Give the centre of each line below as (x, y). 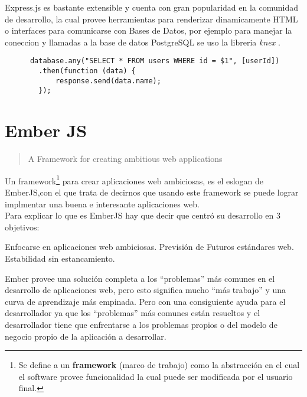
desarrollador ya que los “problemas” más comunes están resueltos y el (133, 313)
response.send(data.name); (108, 81)
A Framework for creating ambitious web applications (125, 159)
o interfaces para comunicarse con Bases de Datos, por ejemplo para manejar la (148, 30)
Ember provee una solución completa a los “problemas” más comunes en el (140, 278)
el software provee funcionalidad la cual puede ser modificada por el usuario (156, 376)
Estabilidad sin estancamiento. (60, 258)
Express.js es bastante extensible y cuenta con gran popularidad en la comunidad (152, 7)
